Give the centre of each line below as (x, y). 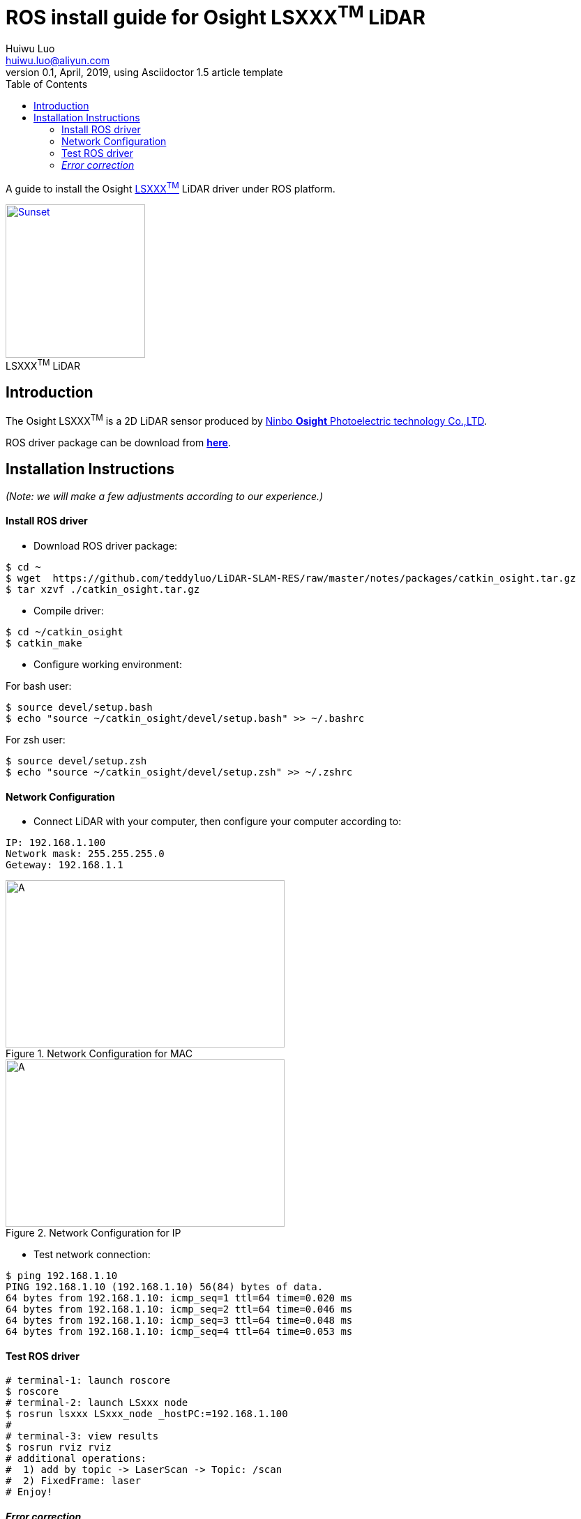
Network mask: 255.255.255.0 (85, 854)
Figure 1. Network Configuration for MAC (99, 1054)
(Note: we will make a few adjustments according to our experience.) (165, 496)
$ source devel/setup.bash (79, 707)
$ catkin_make (44, 643)
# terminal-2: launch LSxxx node (97, 1403)
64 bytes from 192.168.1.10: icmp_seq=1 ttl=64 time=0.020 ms (179, 1298)
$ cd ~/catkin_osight (65, 632)
